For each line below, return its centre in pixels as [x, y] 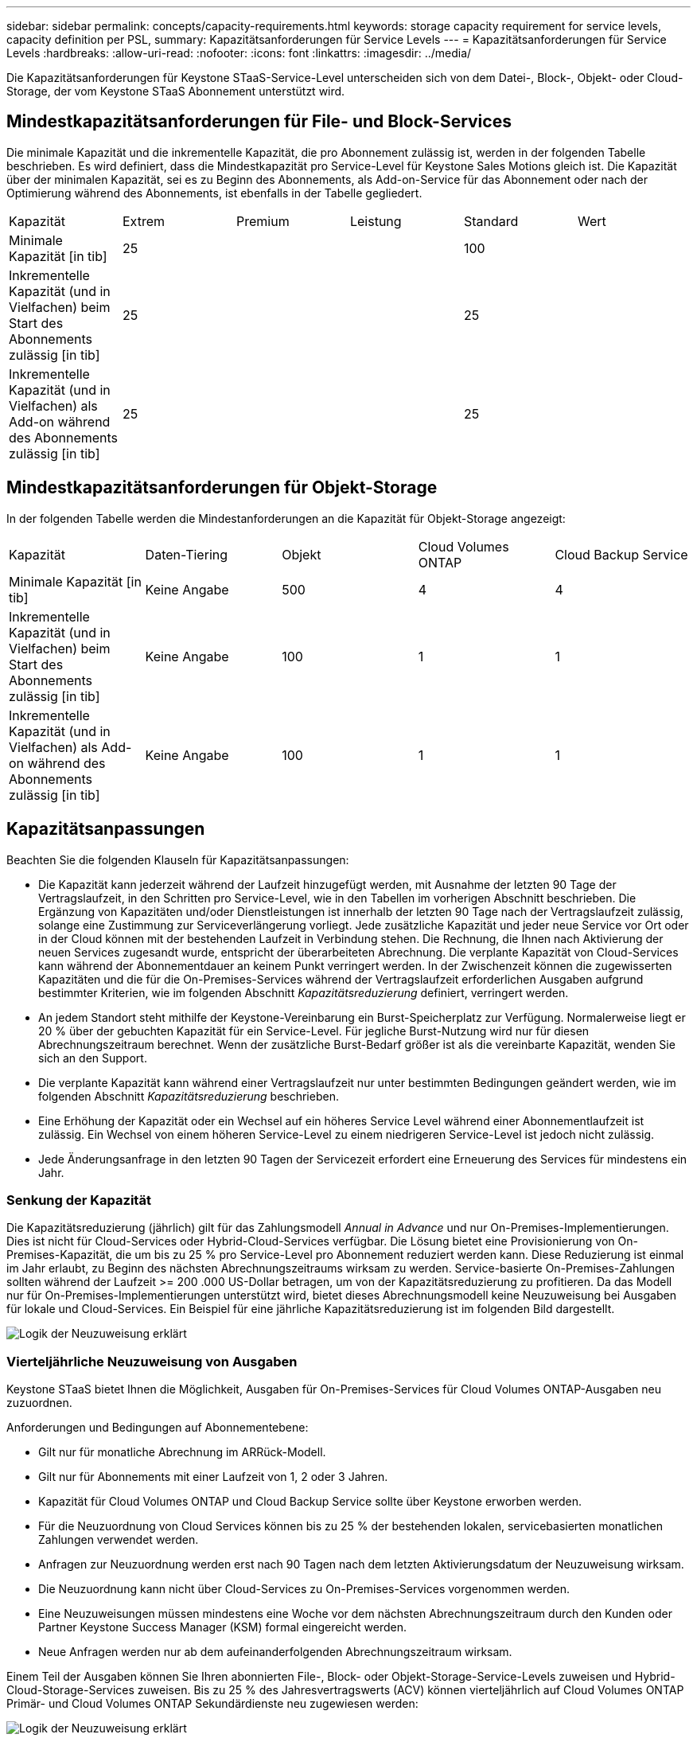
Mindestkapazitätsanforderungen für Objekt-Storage [222, 488]
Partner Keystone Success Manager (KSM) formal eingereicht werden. [223, 1627]
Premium [263, 221]
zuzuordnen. [39, 1403]
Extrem [143, 221]
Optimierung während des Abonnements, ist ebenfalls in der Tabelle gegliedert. [214, 193]
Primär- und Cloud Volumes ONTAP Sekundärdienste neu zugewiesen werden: [212, 1704]
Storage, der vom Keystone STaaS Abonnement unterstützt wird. [176, 91]
